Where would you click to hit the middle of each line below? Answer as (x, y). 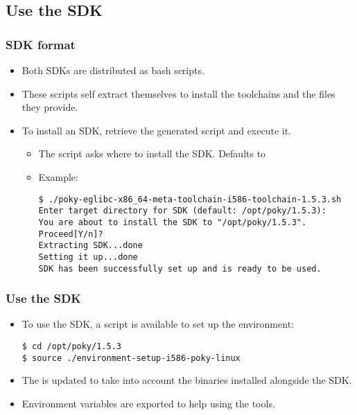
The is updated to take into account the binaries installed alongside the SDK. (187, 380)
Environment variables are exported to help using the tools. (148, 403)
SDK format (41, 44)
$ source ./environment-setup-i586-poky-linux (131, 358)
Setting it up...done (88, 257)
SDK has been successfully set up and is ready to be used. (180, 268)
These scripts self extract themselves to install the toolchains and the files (178, 93)
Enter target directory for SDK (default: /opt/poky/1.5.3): (182, 211)
